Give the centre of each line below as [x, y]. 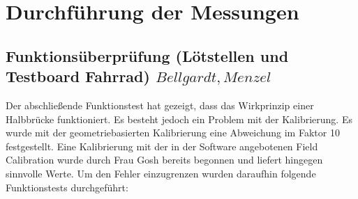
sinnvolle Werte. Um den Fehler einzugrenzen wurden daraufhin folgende [161, 173]
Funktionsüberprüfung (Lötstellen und [147, 55]
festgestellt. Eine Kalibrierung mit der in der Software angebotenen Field [162, 146]
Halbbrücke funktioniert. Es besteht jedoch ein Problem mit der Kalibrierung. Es [179, 119]
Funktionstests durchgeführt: [67, 187]
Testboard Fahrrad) [78, 76]
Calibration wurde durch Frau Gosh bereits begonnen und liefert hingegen [164, 160]
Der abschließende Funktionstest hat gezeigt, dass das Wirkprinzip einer [160, 105]
